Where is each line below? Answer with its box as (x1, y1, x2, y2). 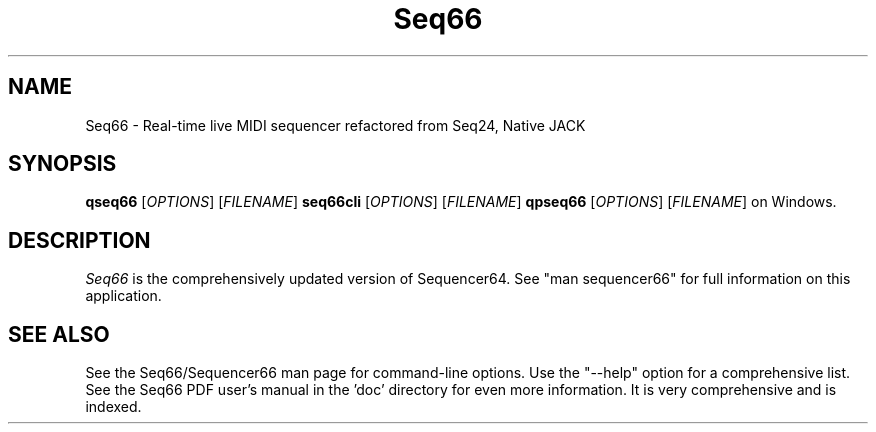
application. (85, 287, 162, 305)
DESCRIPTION (8, 227, 151, 253)
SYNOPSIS (8, 151, 117, 177)
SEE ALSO (8, 321, 110, 347)
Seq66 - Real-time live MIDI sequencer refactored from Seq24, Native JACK (85, 116, 586, 134)
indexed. (85, 398, 142, 416)
